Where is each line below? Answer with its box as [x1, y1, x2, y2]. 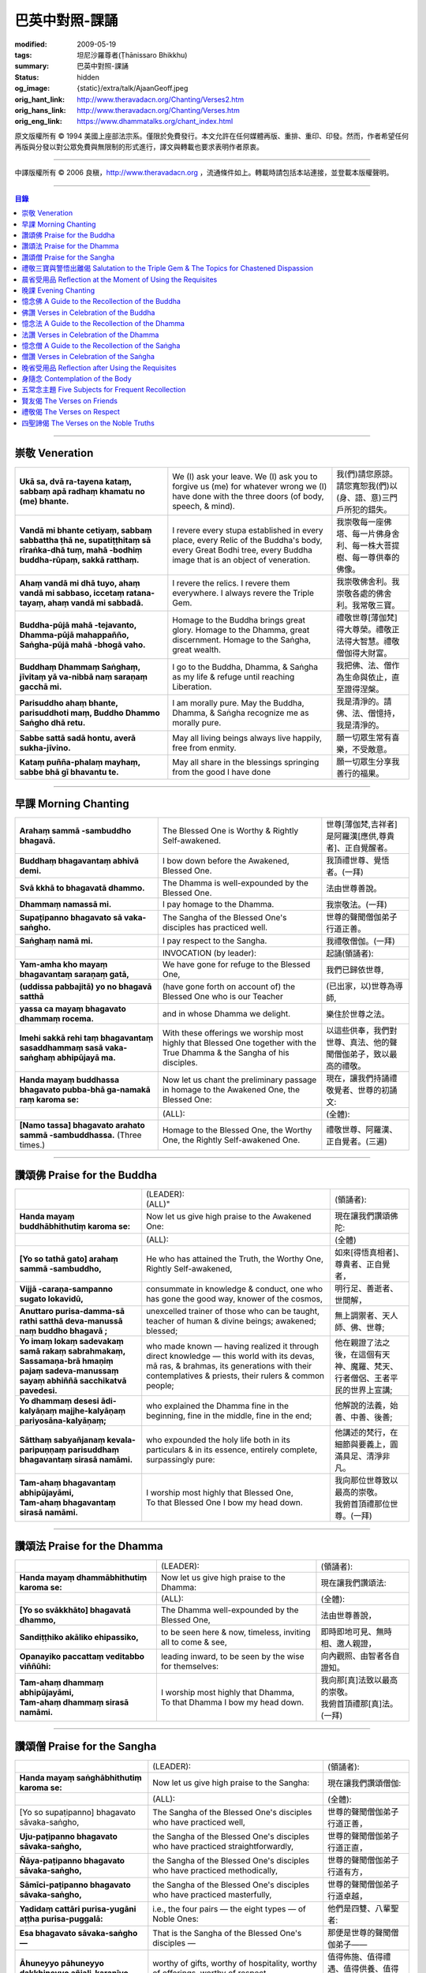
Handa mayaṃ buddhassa [19, 1074, 120, 1085]
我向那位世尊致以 [334, 1474, 398, 1485]
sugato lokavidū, [19, 1293, 84, 1304]
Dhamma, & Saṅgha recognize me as [172, 707, 309, 718]
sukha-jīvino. [19, 742, 71, 753]
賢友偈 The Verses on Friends [21, 395, 118, 406]
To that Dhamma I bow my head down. [160, 1697, 305, 1708]
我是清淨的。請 [336, 695, 392, 706]
